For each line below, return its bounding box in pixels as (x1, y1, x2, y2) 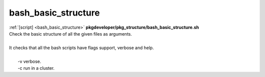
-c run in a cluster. (18, 65, 55, 71)
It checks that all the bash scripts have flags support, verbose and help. (9, 44, 154, 51)
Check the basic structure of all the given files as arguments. (9, 31, 132, 37)
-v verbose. (18, 58, 42, 64)
